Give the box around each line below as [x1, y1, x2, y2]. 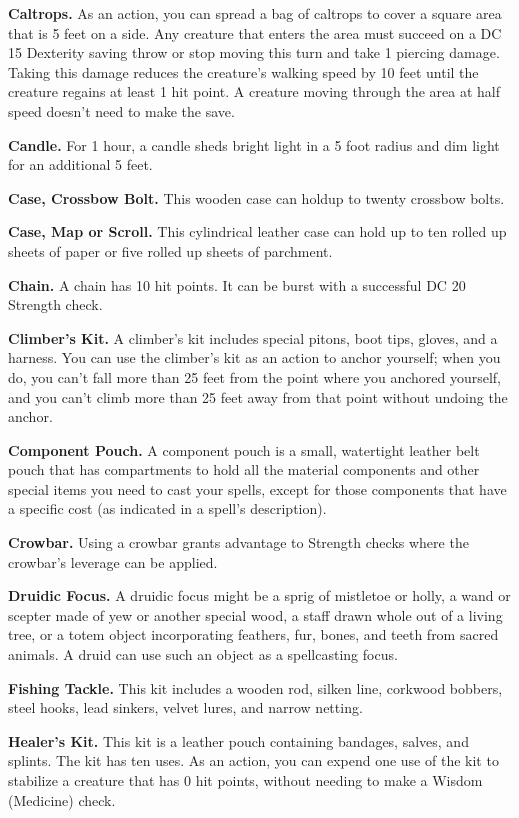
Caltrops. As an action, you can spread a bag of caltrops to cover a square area [8, 3, 502, 23]
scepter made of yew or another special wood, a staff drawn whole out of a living [8, 604, 503, 625]
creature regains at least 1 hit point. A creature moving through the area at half [8, 81, 500, 102]
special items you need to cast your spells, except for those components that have [8, 478, 507, 499]
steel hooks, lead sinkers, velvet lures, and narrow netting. [8, 697, 363, 718]
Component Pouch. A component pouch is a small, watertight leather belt [8, 439, 480, 460]
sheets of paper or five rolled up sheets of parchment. [8, 240, 333, 261]
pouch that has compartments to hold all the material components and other [8, 459, 480, 480]
